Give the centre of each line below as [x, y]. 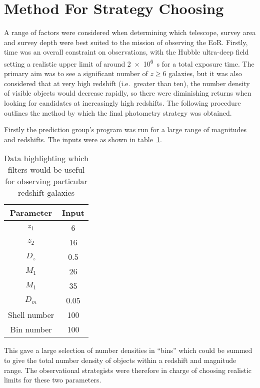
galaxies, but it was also [205, 73]
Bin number [31, 329]
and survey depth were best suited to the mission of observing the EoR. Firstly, [126, 42]
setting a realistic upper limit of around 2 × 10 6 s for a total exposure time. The [129, 63]
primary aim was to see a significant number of [76, 73]
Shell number [31, 315]
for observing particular [46, 181]
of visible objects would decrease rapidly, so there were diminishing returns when [128, 93]
